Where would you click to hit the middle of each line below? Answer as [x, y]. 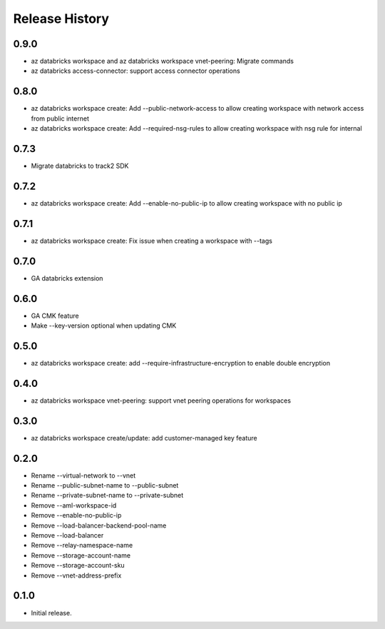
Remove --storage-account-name [81, 555]
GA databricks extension [67, 278]
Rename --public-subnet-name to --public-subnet [105, 485]
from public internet [60, 119]
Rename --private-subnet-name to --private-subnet [107, 495]
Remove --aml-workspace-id [74, 505]
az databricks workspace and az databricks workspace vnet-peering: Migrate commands [162, 61]
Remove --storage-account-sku [78, 565]
